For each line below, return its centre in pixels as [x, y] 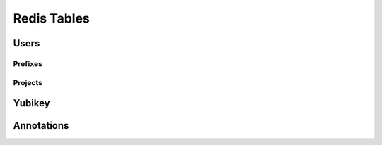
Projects [28, 82]
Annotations [41, 126]
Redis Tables [51, 18]
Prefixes [28, 63]
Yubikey [32, 103]
